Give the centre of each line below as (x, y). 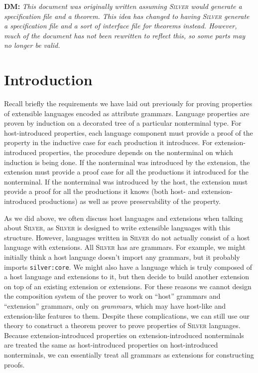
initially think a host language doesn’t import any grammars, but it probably (122, 257)
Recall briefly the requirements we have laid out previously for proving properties (128, 103)
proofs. (14, 364)
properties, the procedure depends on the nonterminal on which (136, 152)
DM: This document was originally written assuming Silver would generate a (123, 6)
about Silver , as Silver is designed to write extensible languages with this (117, 228)
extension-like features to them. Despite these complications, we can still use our (127, 315)
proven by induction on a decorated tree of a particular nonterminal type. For (123, 123)
